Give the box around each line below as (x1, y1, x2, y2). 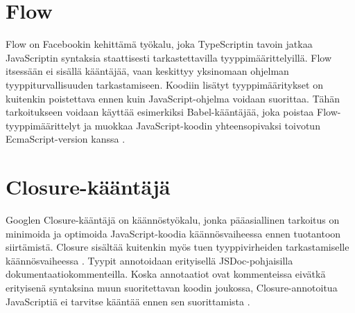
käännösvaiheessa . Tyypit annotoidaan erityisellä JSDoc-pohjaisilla (6, 253, 293, 267)
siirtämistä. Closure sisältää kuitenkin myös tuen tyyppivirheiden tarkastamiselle (6, 240, 349, 254)
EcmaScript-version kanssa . (6, 132, 125, 146)
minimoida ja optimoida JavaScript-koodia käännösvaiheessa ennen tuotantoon (6, 226, 341, 240)
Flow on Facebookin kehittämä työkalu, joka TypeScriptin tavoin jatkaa (6, 37, 313, 51)
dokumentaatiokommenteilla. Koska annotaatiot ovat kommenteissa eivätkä (6, 267, 326, 281)
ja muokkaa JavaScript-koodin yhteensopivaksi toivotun (83, 118, 320, 132)
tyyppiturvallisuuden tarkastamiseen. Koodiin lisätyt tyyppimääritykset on (6, 77, 323, 91)
